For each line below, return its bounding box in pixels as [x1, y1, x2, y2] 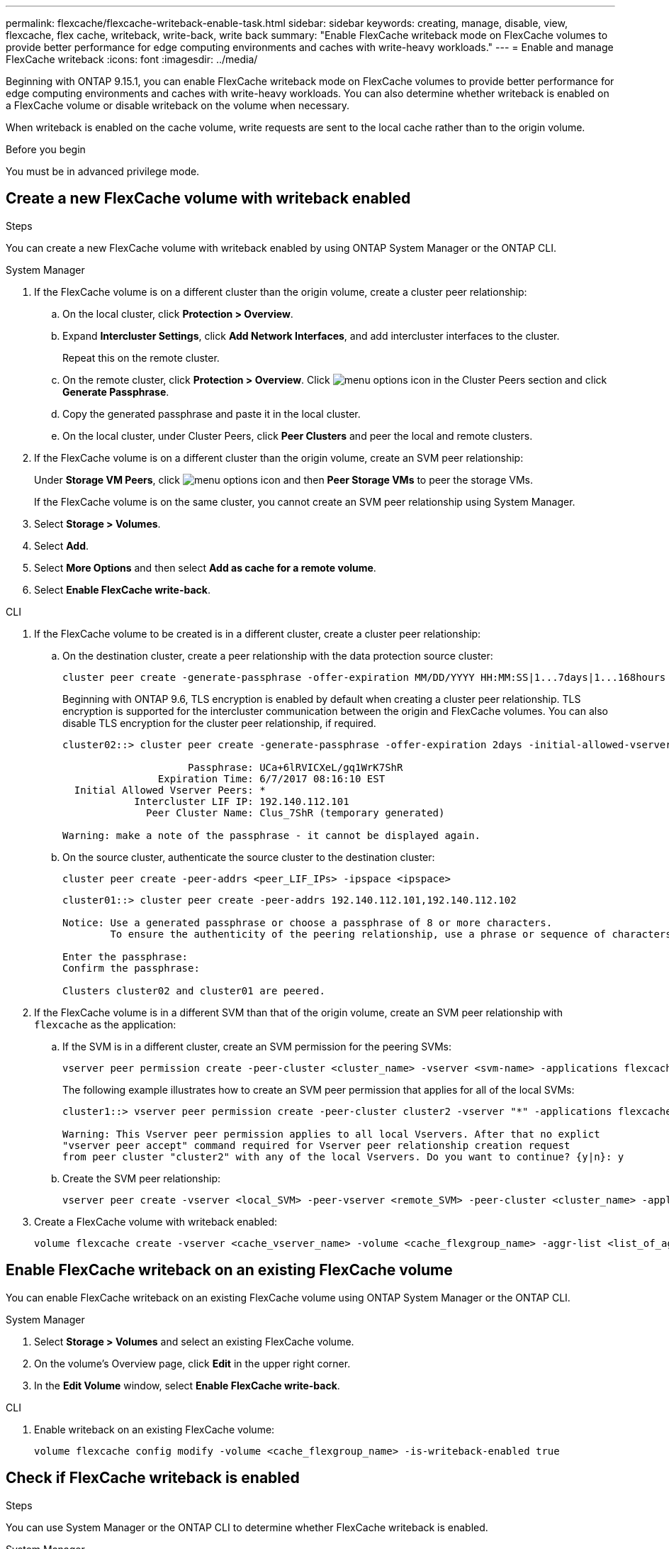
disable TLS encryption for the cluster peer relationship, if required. [62, 716, 376, 729]
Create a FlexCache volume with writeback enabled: [34, 1215, 278, 1228]
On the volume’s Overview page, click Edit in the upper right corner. [34, 1357, 351, 1370]
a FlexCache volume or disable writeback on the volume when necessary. [6, 99, 350, 111]
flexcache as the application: [34, 1018, 176, 1031]
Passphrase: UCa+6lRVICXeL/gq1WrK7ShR [188, 761, 403, 773]
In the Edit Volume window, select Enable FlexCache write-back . [34, 1379, 340, 1392]
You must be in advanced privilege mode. [6, 165, 200, 177]
